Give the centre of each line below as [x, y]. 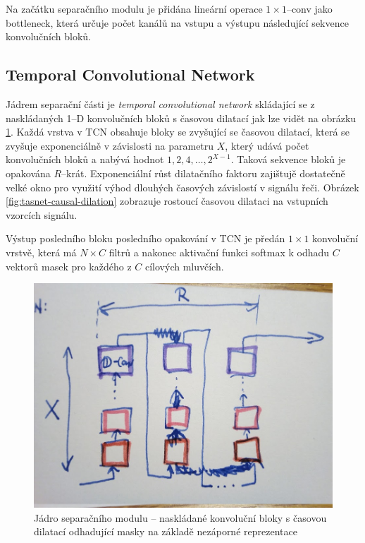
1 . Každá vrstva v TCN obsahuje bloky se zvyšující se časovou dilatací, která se [178, 132]
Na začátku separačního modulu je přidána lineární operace [134, 8]
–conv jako [309, 8]
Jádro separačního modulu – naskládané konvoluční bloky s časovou [180, 517]
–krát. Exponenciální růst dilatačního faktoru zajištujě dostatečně [203, 173]
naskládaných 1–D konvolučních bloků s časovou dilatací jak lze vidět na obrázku [181, 118]
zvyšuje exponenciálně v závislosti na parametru [110, 145]
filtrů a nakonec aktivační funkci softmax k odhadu [219, 252]
